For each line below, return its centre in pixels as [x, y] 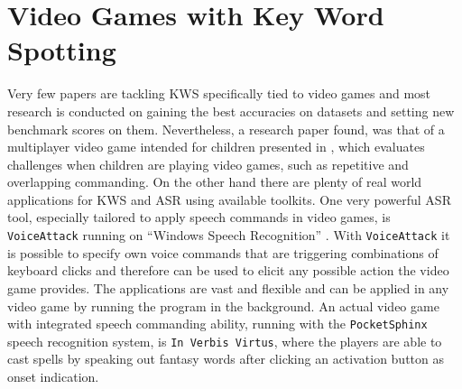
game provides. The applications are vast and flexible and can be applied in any [228, 287]
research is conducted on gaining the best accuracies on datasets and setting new [231, 111]
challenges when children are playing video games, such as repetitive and [208, 164]
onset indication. [53, 376]
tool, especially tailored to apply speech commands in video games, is [199, 217]
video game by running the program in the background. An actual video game [223, 306]
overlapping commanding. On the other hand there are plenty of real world [215, 182]
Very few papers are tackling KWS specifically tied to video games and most [219, 93]
